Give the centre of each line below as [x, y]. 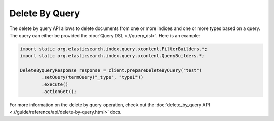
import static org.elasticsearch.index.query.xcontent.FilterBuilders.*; [114, 49]
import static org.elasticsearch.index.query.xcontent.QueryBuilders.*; [112, 56]
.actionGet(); [59, 92]
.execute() [55, 84]
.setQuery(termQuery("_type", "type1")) [92, 77]
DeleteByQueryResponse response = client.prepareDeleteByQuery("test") [111, 70]
